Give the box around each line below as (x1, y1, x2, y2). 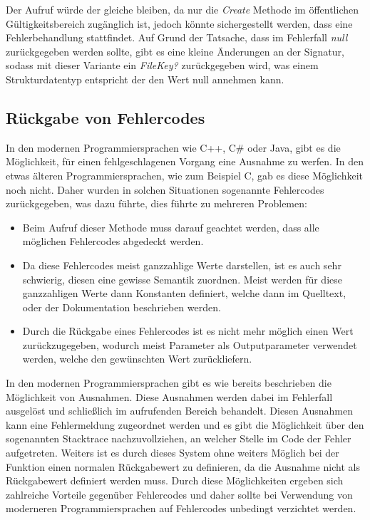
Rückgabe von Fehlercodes (6, 106, 205, 128)
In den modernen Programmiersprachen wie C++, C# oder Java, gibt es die (6, 140, 341, 155)
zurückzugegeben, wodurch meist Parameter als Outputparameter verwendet (22, 337, 357, 352)
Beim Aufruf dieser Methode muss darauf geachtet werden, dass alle (22, 219, 319, 234)
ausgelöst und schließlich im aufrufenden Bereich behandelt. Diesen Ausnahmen (6, 403, 353, 418)
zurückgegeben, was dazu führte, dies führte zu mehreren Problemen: (6, 196, 307, 211)
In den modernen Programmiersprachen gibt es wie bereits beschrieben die (6, 375, 332, 390)
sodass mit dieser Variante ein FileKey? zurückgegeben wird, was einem (6, 58, 319, 73)
